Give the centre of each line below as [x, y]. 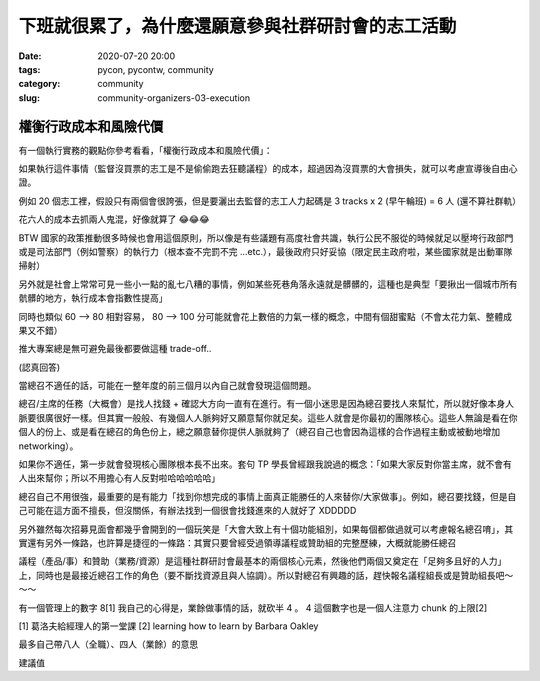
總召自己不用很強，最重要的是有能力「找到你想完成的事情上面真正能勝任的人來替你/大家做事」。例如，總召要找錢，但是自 [267, 496]
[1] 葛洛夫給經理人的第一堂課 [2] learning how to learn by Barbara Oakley [168, 626]
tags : [29, 69]
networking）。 [48, 446]
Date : [30, 56]
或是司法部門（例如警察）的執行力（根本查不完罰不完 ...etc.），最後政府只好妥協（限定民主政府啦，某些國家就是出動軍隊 [265, 251]
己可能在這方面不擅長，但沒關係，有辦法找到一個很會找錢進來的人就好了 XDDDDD [187, 511]
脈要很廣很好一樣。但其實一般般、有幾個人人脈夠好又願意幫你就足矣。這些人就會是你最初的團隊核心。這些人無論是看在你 [268, 417]
